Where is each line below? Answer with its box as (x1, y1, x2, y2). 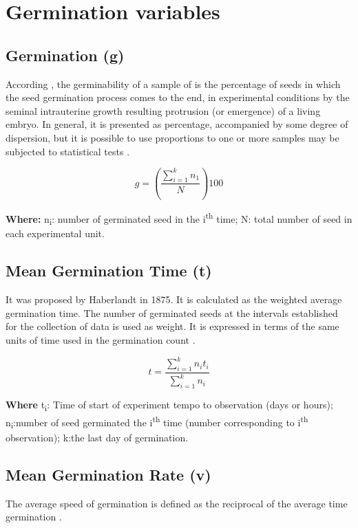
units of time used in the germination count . (6, 333, 196, 347)
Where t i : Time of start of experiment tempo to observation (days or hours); (6, 397, 333, 413)
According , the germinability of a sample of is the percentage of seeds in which (6, 76, 341, 91)
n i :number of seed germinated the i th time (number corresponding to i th (6, 413, 308, 431)
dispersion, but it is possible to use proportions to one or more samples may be (6, 130, 339, 144)
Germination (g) (6, 44, 125, 65)
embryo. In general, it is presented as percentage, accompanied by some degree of (6, 117, 348, 131)
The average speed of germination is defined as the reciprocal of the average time (6, 496, 348, 510)
